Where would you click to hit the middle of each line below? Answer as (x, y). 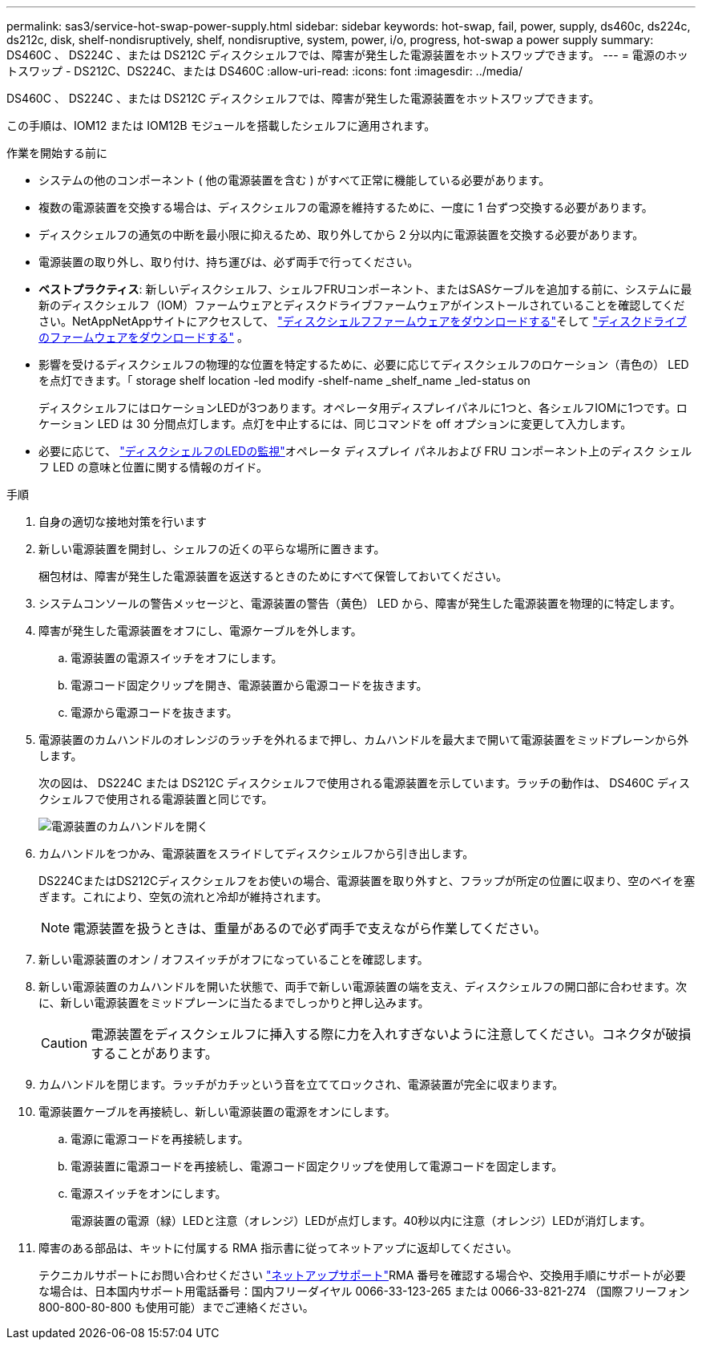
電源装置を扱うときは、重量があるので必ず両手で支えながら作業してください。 (310, 928)
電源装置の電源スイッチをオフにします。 (177, 658)
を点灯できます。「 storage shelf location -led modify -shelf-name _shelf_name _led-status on (284, 380)
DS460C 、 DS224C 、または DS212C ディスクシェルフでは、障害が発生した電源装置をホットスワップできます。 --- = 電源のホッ (347, 55)
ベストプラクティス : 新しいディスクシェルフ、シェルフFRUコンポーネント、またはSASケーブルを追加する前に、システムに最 (365, 289)
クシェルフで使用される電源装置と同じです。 (156, 799)
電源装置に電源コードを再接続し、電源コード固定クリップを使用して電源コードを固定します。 (317, 1166)
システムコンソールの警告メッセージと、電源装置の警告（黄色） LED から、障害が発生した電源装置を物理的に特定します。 (360, 603)
